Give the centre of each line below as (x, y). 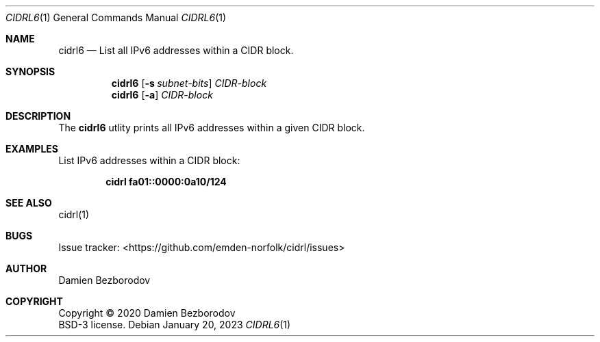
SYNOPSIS (30, 71)
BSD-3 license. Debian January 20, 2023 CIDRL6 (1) (175, 325)
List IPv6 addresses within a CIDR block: (149, 160)
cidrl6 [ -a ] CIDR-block (162, 95)
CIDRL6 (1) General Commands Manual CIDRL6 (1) (116, 17)
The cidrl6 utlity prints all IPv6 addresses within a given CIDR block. (212, 128)
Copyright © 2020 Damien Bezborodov (147, 313)
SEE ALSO (29, 203)
